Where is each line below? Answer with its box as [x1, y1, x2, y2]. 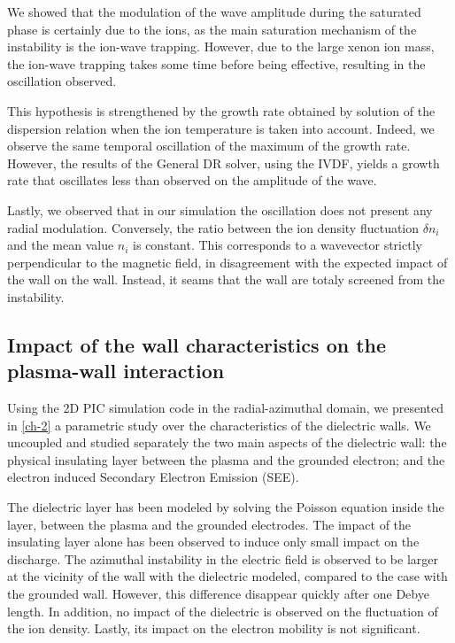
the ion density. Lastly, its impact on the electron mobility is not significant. [7, 619, 420, 638]
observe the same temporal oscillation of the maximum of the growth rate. [7, 136, 411, 155]
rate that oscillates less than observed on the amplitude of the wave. [7, 171, 377, 190]
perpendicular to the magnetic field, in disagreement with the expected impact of [7, 252, 448, 271]
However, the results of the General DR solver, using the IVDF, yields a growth [7, 153, 440, 172]
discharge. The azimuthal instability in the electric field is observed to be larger [7, 549, 438, 568]
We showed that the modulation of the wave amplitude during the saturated [7, 3, 421, 20]
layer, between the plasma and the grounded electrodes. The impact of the [7, 515, 412, 533]
